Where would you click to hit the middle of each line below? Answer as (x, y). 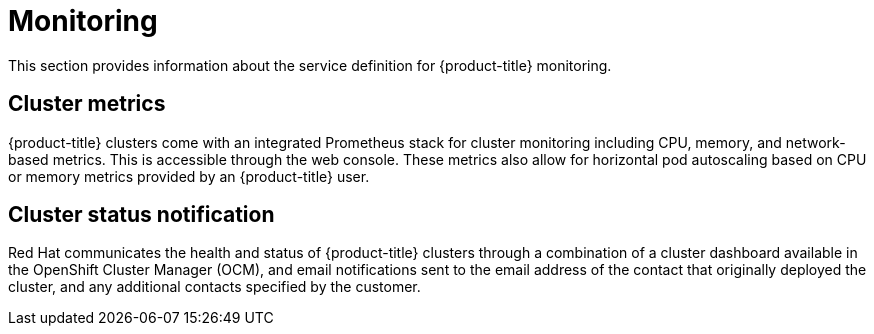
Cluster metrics (87, 104)
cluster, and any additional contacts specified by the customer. (214, 287)
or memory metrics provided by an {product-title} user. (189, 176)
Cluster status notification (141, 215)
